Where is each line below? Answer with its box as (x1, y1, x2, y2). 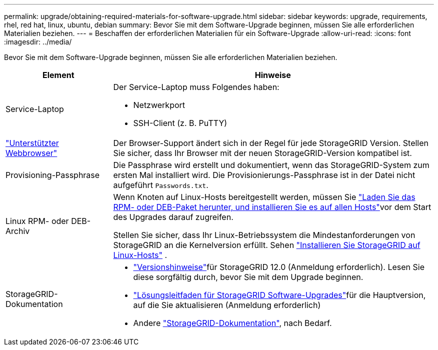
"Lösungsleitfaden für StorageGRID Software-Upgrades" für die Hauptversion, (133, 290, 426, 300)
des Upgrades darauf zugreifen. (113, 212, 233, 222)
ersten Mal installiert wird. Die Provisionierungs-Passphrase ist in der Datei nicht (113, 170, 415, 180)
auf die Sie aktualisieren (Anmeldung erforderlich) (133, 300, 321, 310)
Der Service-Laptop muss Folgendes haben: (113, 82, 279, 92)
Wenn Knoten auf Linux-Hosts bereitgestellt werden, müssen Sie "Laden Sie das (113, 192, 415, 202)
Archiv (5, 226, 30, 236)
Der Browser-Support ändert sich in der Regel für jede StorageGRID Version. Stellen (113, 138, 428, 148)
